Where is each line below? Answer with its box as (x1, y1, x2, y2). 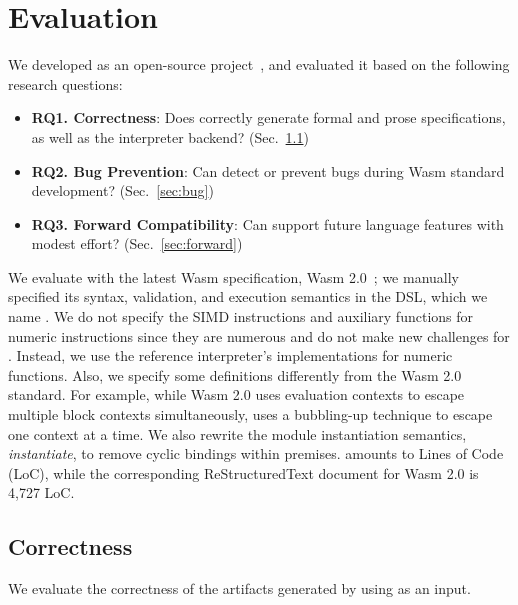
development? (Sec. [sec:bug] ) (31, 180, 214, 201)
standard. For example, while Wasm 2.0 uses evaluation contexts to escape (8, 384, 465, 405)
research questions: (8, 73, 123, 94)
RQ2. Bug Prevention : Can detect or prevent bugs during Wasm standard (31, 160, 505, 181)
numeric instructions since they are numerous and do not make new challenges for (8, 325, 510, 346)
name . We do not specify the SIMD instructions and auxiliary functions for (8, 306, 474, 327)
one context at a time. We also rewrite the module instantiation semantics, (8, 423, 467, 444)
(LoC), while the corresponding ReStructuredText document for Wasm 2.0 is (8, 462, 479, 483)
